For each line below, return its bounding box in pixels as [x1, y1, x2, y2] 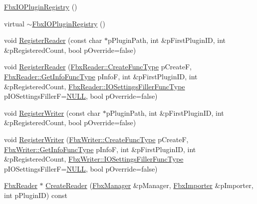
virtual [4, 18, 24, 28]
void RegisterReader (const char [4, 35, 102, 45]
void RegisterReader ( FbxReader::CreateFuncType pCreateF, [4, 61, 192, 72]
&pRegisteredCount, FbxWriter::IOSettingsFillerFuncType [4, 154, 184, 164]
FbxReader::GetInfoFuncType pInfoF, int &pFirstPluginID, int [4, 71, 198, 81]
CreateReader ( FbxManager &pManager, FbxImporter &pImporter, [45, 180, 254, 191]
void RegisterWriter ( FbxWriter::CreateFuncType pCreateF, [4, 134, 189, 144]
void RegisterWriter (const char [4, 107, 101, 118]
